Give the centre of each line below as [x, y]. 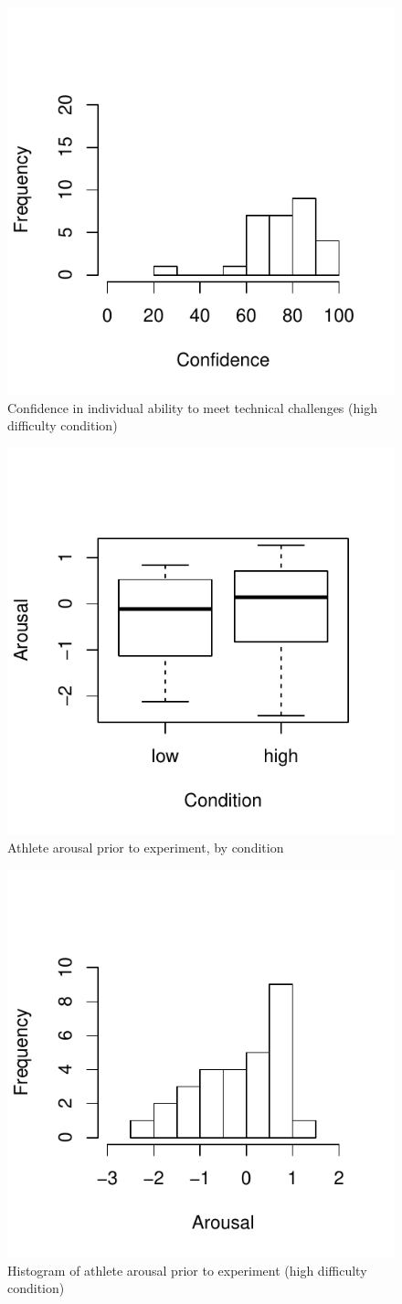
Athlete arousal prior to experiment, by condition [146, 848]
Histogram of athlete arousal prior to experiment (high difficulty [187, 1270]
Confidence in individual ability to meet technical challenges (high [192, 407]
